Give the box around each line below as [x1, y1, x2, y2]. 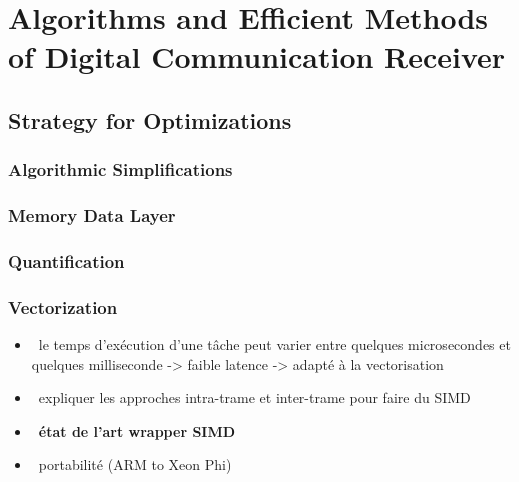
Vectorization [8, 294, 118, 319]
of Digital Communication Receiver [8, 36, 506, 77]
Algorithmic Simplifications [8, 157, 233, 182]
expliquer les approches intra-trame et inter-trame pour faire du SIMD [38, 387, 471, 408]
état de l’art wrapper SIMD [38, 420, 236, 441]
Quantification [8, 248, 125, 273]
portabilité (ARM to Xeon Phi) [38, 454, 232, 475]
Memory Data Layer [8, 203, 176, 228]
